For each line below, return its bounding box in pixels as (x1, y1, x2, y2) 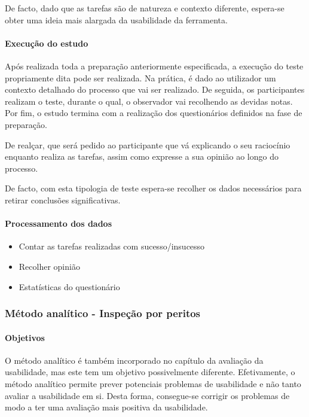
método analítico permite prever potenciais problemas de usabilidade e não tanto (5, 377, 301, 389)
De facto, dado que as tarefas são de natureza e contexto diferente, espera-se (5, 2, 284, 14)
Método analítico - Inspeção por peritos (5, 306, 201, 321)
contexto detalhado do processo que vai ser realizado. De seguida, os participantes (5, 83, 305, 96)
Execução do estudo (5, 36, 88, 49)
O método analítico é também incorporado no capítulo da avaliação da (5, 354, 264, 366)
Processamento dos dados (5, 217, 112, 230)
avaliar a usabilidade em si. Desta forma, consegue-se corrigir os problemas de (5, 389, 290, 401)
